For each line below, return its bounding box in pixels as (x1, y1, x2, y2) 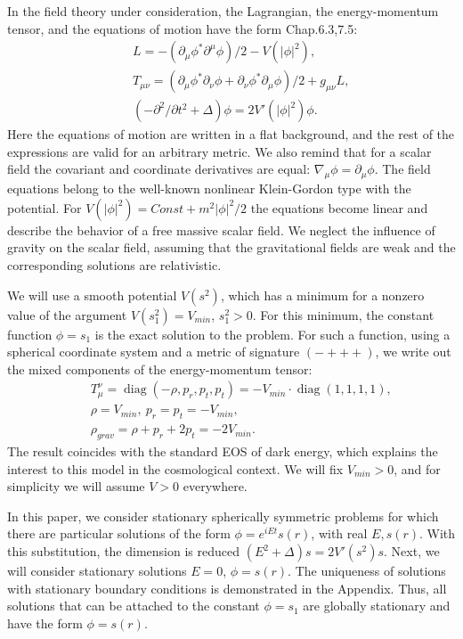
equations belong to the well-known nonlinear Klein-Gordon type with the (7, 179, 411, 198)
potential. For (7, 198, 82, 217)
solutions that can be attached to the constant (7, 596, 260, 615)
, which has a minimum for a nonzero (220, 285, 425, 304)
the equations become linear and (250, 198, 428, 217)
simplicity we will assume (7, 477, 145, 496)
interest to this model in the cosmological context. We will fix (7, 459, 344, 478)
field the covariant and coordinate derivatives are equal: (7, 160, 311, 178)
